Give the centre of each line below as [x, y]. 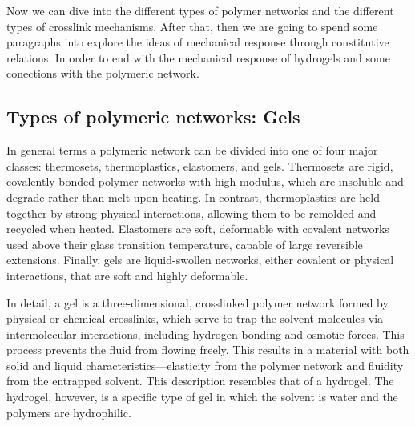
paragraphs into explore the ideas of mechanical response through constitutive [198, 42]
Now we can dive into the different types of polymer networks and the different [200, 10]
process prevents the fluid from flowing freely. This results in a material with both [208, 350]
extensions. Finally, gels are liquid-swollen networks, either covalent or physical [200, 260]
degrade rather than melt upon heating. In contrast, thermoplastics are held [193, 197]
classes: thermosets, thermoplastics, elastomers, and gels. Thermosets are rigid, [200, 165]
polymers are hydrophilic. [69, 412]
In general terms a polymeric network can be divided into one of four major [192, 150]
